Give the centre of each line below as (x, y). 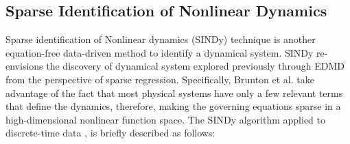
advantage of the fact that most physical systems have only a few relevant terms (174, 92)
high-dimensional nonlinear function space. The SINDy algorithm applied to (165, 119)
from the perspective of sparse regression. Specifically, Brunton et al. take (160, 79)
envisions (24, 66)
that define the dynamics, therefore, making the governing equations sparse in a (173, 106)
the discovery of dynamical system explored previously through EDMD (195, 66)
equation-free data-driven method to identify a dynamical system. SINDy (160, 52)
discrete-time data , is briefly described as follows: (110, 133)
